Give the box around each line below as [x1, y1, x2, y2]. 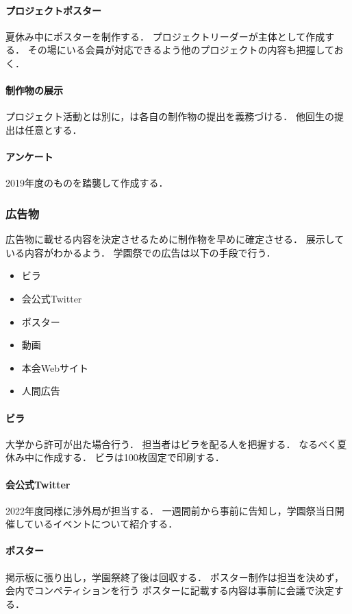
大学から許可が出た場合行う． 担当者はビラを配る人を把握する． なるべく [5, 436, 338, 451]
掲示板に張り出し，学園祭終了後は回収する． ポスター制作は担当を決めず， [5, 569, 344, 584]
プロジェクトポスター [5, 3, 101, 17]
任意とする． [24, 122, 82, 137]
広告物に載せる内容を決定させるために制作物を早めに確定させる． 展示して [5, 232, 344, 246]
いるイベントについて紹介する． [34, 517, 178, 531]
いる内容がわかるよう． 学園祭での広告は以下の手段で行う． [5, 245, 276, 259]
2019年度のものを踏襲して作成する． [5, 176, 168, 190]
